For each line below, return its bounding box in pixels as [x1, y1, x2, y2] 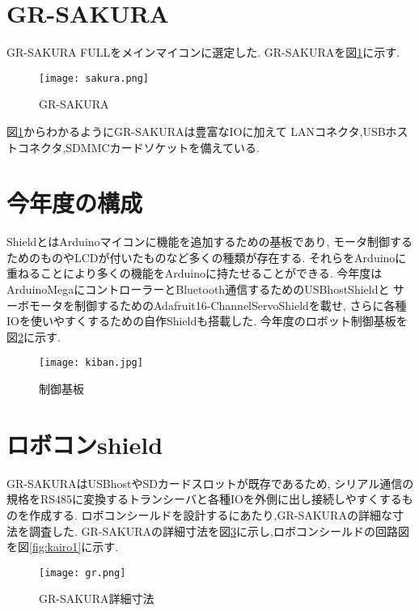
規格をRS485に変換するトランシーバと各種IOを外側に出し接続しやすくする [6, 490, 402, 507]
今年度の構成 [6, 186, 143, 219]
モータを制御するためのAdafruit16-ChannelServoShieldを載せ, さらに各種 [28, 296, 407, 313]
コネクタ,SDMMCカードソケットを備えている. [17, 138, 260, 155]
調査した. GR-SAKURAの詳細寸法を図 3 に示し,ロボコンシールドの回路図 [28, 522, 409, 539]
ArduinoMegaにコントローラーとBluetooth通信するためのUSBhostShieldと [6, 281, 390, 298]
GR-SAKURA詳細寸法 [39, 590, 154, 607]
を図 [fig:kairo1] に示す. [6, 538, 119, 555]
